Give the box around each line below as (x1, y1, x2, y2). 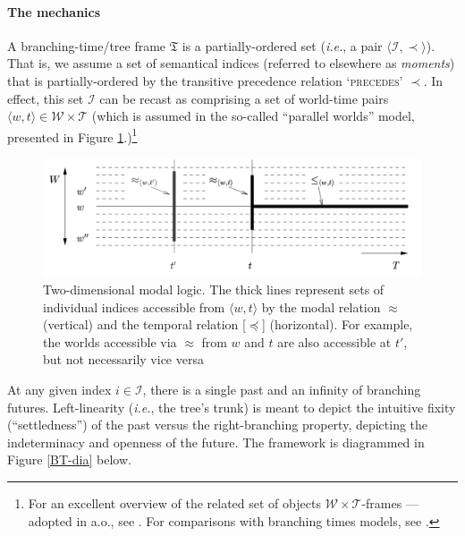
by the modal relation (261, 297, 381, 316)
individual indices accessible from (43, 297, 225, 316)
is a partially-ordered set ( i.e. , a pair (182, 36, 383, 55)
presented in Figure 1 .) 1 (7, 124, 138, 146)
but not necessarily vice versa (43, 350, 204, 369)
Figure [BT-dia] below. (7, 450, 131, 469)
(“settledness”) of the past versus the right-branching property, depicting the (7, 415, 428, 434)
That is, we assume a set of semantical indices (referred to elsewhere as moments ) (7, 54, 455, 72)
